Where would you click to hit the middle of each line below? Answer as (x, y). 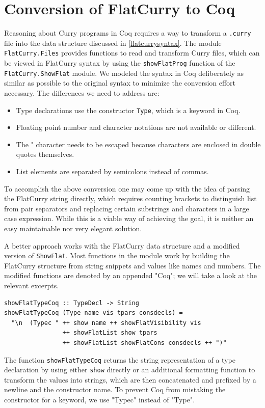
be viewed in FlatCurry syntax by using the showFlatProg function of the (120, 63)
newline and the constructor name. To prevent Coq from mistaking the (115, 389)
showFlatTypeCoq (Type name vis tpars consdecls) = (94, 313)
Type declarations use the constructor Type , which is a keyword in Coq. (128, 110)
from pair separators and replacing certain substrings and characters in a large (127, 208)
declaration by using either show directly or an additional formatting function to (130, 370)
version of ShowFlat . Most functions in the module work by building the (117, 255)
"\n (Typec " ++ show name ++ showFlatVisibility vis (106, 323)
